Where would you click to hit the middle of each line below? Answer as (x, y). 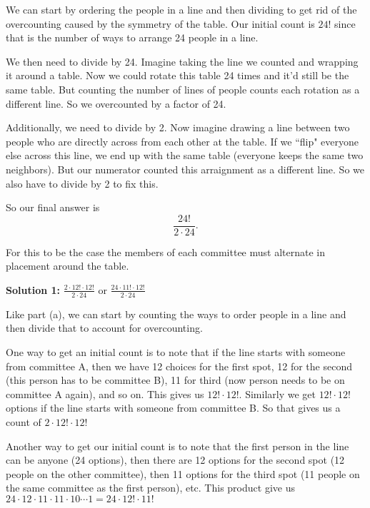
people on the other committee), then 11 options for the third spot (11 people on (183, 473)
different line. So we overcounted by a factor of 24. (116, 103)
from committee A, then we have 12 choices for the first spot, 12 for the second (179, 366)
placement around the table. (67, 266)
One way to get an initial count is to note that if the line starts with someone (176, 351)
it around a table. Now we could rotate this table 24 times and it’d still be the (177, 75)
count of (24, 421)
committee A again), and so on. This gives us (105, 393)
